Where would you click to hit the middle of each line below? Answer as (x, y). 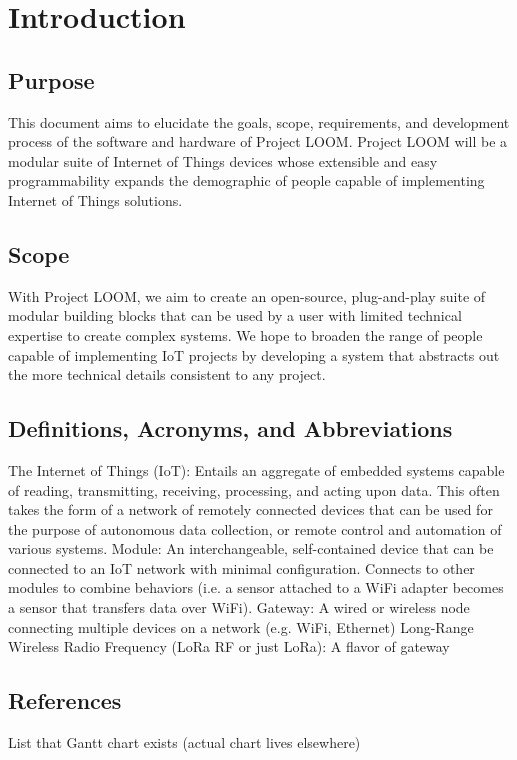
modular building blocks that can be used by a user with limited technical (235, 315)
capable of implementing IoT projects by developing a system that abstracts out (254, 354)
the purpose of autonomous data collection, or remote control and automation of (255, 528)
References (65, 700)
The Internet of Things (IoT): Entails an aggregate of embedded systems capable (256, 469)
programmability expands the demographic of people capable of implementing (246, 180)
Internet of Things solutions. (95, 199)
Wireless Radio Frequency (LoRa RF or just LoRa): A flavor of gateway (229, 646)
